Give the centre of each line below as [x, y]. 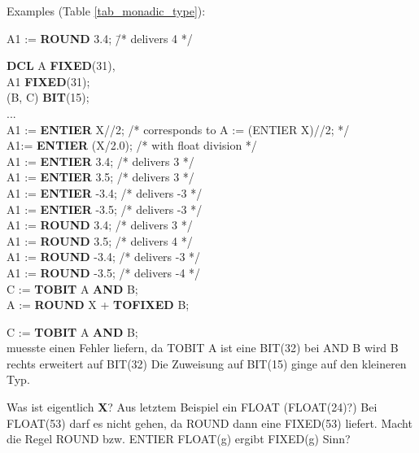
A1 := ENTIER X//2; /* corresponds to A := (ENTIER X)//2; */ [178, 129]
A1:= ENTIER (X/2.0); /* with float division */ [132, 145]
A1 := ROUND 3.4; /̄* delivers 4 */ [100, 38]
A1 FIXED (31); [48, 81]
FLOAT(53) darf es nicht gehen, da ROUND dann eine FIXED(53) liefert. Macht [209, 423]
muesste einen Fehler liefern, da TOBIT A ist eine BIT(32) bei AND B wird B [203, 348]
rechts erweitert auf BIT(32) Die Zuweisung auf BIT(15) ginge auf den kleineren [207, 363]
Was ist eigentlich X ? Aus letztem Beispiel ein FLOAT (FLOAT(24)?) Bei [192, 407]
